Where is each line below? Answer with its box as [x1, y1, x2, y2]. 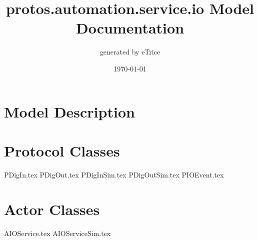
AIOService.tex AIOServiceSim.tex [4, 227, 111, 238]
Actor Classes [4, 198, 100, 219]
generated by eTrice [99, 46, 160, 57]
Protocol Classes [4, 140, 120, 160]
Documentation [75, 17, 184, 38]
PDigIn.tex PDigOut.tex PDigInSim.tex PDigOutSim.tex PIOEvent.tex [4, 169, 224, 179]
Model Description [4, 101, 135, 121]
